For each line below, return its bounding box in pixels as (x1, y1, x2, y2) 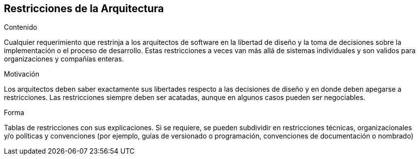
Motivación (4, 70, 39, 79)
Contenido (4, 23, 38, 32)
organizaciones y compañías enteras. (4, 55, 124, 63)
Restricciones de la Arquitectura (4, 2, 164, 15)
